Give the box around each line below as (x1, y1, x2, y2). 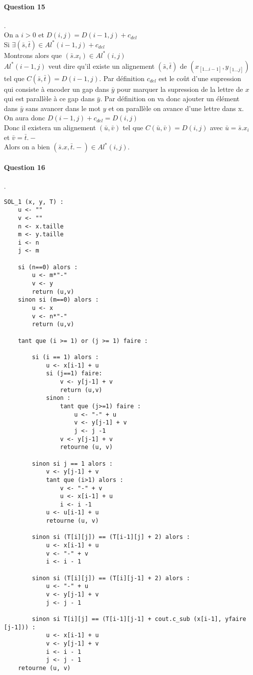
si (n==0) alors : (18, 263, 78, 271)
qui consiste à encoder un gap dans (4, 84, 109, 94)
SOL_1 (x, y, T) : (4, 198, 64, 205)
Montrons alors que (4, 50, 62, 60)
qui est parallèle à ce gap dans (4, 93, 95, 104)
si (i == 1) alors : (32, 354, 99, 361)
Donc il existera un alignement (4, 122, 96, 132)
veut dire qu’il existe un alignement (48, 60, 155, 71)
